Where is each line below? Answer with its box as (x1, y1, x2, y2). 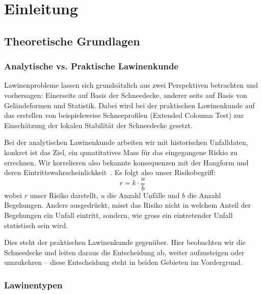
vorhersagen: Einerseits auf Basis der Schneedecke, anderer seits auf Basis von (4, 89, 247, 100)
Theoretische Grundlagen (4, 33, 140, 48)
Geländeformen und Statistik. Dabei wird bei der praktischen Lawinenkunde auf (4, 100, 255, 110)
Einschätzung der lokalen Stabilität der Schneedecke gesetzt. (4, 119, 193, 130)
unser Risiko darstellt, (30, 189, 98, 200)
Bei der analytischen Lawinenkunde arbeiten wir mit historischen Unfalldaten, (4, 137, 248, 148)
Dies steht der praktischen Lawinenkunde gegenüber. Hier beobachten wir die (4, 237, 246, 248)
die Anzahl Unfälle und (107, 189, 180, 200)
